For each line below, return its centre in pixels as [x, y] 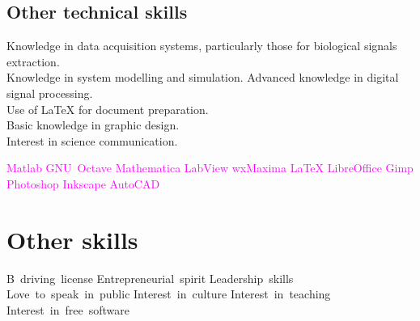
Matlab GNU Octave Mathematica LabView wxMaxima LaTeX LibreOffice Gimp [210, 168]
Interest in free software [68, 309]
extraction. [33, 61]
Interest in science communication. [92, 140]
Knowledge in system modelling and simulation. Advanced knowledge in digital [203, 77]
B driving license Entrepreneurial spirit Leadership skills [150, 278]
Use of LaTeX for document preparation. [108, 109]
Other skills [72, 239]
